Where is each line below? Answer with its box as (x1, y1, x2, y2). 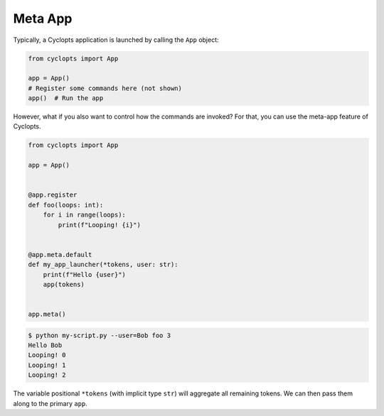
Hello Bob (28, 341, 63, 349)
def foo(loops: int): (28, 201, 104, 209)
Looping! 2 (28, 371, 66, 379)
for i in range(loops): (43, 211, 126, 219)
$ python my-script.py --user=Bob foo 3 (28, 331, 171, 339)
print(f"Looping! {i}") (58, 221, 142, 229)
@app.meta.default (28, 251, 92, 258)
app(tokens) (43, 280, 85, 288)
